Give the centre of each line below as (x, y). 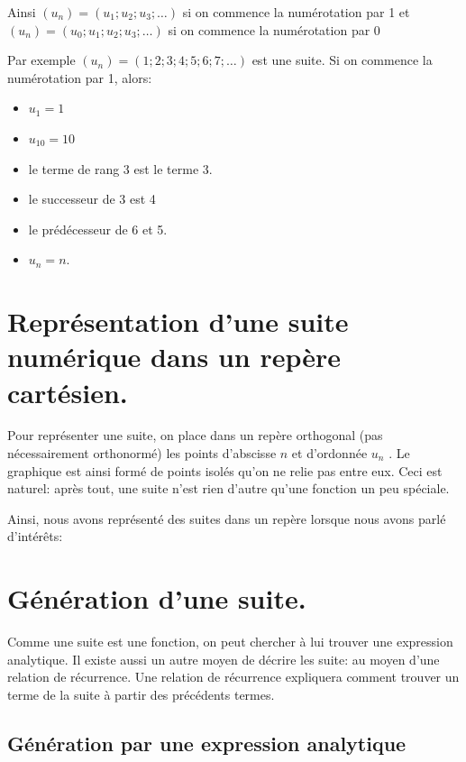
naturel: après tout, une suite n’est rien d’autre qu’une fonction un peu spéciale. (228, 488)
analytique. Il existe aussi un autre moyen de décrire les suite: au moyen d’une (224, 659)
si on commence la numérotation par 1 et (296, 12)
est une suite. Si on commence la (342, 60)
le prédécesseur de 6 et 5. (98, 229)
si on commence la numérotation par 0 (274, 29)
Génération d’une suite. (157, 598)
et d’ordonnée (329, 453)
